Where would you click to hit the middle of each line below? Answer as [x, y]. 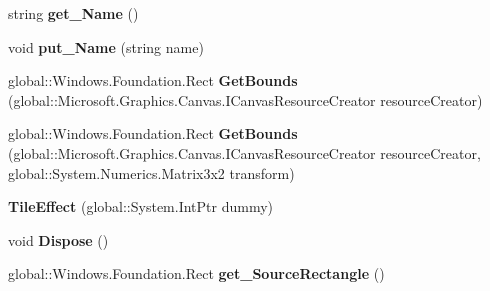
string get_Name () [73, 13]
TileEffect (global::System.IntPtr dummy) [141, 206]
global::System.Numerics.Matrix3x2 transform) [151, 172]
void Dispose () [58, 239]
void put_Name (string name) [106, 46]
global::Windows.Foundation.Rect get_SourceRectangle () [196, 273]
